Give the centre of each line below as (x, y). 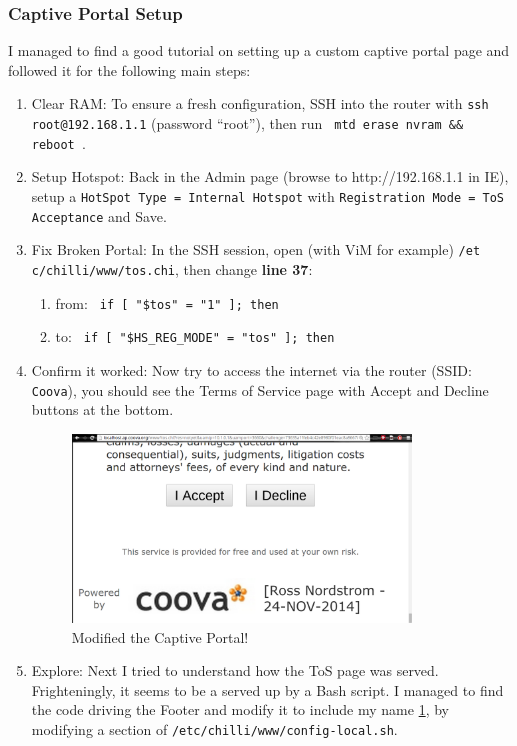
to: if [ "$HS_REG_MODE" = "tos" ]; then (195, 336)
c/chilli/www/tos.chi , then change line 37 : (172, 268)
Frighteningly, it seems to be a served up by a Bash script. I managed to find (267, 689)
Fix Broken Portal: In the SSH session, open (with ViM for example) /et (256, 249)
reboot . (58, 142)
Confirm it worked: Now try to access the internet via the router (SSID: (251, 369)
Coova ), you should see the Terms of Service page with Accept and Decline (260, 389)
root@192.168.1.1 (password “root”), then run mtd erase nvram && (247, 123)
